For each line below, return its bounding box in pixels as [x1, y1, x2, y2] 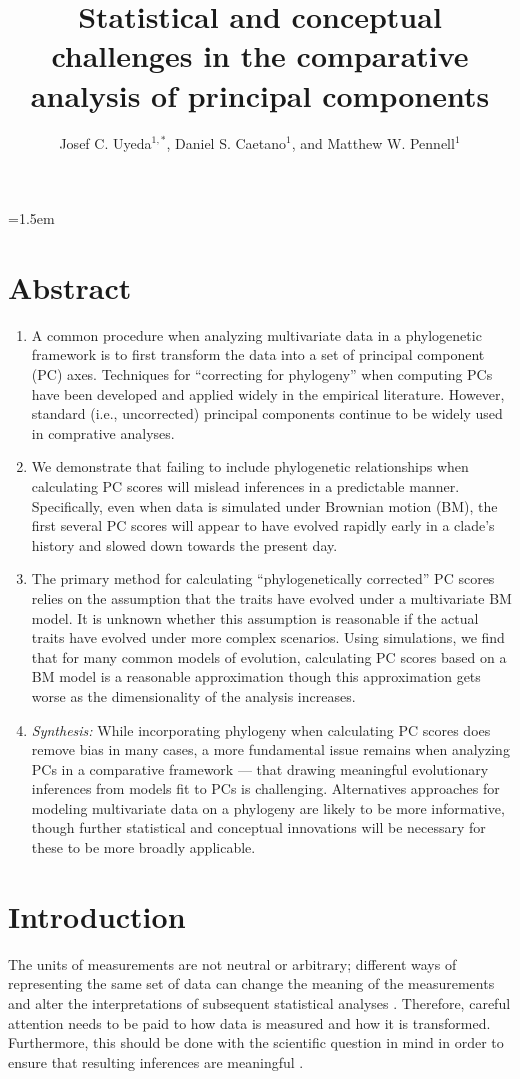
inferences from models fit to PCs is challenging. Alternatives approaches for [31, 778, 500, 799]
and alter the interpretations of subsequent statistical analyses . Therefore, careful [8, 992, 511, 1013]
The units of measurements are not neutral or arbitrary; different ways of [8, 953, 457, 974]
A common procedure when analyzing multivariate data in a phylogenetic [31, 324, 482, 345]
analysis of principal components [30, 74, 490, 115]
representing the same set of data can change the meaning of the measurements [8, 973, 495, 994]
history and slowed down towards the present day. [31, 534, 338, 555]
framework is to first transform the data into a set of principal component [31, 344, 485, 365]
